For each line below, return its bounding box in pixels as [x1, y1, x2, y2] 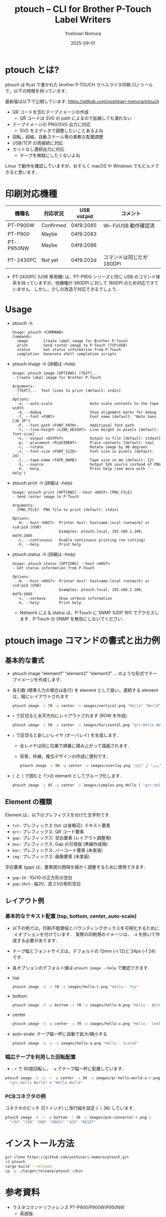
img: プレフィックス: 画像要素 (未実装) [12, 853, 90, 859]
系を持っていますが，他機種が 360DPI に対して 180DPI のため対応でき [12, 279, 155, 286]
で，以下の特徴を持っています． [5, 88, 70, 94]
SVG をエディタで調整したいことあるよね [19, 128, 104, 134]
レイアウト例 [5, 897, 44, 905]
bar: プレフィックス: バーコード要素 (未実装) [12, 847, 103, 853]
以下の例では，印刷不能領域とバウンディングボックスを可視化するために [12, 925, 160, 931]
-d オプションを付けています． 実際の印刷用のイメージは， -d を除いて [12, 931, 156, 937]
